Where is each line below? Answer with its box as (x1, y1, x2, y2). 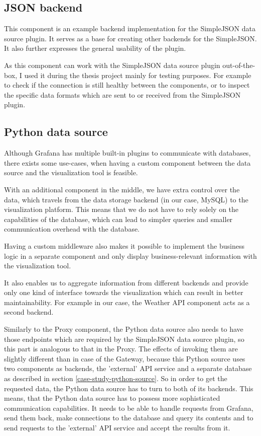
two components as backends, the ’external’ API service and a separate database (4, 363, 252, 374)
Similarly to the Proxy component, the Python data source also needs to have (4, 324, 243, 334)
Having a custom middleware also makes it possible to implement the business (4, 240, 244, 251)
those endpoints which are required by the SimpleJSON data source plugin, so (4, 333, 244, 344)
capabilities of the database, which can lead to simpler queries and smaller (4, 213, 233, 224)
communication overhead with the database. (4, 224, 140, 234)
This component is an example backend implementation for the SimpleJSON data (4, 23, 255, 34)
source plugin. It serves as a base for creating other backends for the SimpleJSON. (4, 33, 257, 43)
